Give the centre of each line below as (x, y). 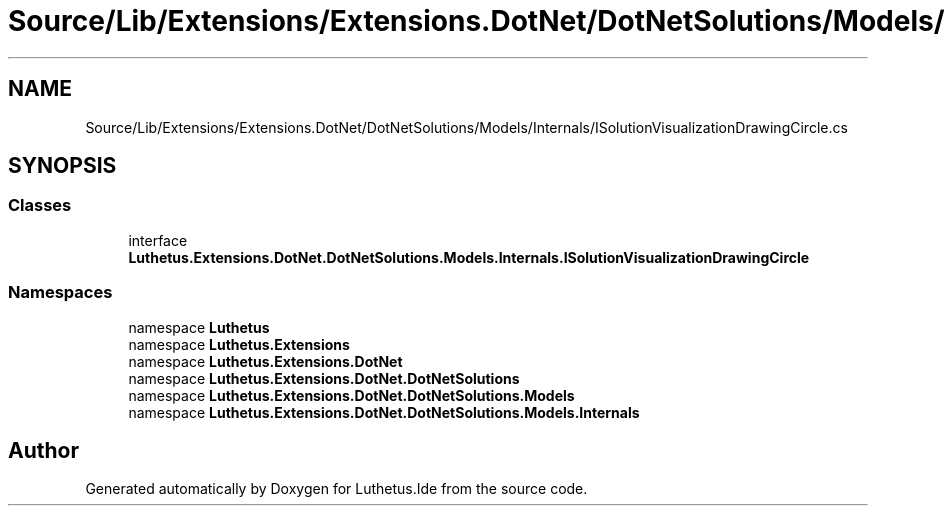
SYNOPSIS (62, 166)
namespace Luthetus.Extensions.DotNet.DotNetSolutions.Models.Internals (384, 412)
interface (158, 240)
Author (43, 450)
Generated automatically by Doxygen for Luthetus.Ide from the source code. (336, 489)
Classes (40, 205)
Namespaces (60, 292)
